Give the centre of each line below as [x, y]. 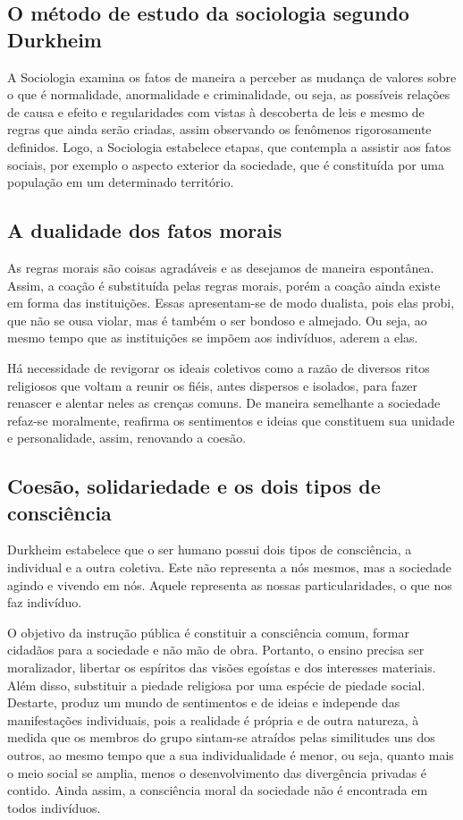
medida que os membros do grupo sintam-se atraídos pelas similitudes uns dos [221, 737]
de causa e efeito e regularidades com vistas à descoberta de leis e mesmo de [216, 111]
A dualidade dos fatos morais [145, 230]
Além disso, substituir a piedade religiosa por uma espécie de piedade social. [216, 685]
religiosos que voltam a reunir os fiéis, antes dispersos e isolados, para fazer [213, 385]
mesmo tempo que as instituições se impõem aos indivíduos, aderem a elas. [213, 338]
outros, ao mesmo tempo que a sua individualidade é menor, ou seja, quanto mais [231, 755]
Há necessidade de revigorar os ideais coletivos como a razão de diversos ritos [219, 367]
